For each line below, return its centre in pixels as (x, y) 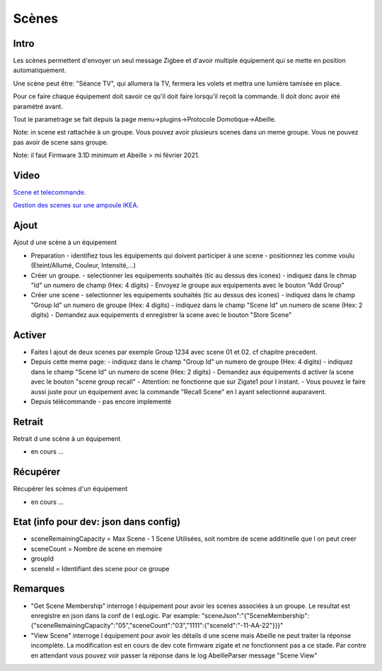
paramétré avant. (38, 106)
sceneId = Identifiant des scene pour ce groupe (100, 568)
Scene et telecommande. (50, 193)
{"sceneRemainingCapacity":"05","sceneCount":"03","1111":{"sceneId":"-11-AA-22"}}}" (157, 626)
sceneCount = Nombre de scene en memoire (97, 549)
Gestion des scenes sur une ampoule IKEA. (76, 205)
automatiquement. (40, 70)
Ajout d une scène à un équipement (65, 242)
